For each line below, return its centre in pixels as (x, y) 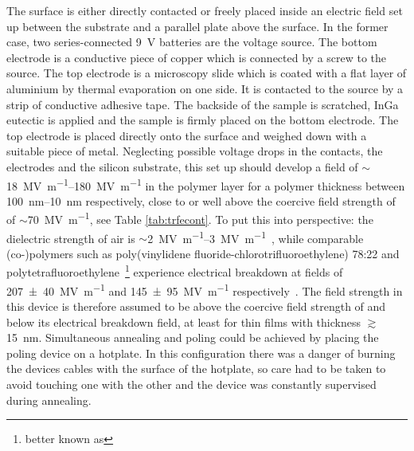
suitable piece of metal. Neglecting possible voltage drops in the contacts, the (195, 151)
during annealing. (49, 400)
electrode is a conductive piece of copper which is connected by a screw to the (197, 57)
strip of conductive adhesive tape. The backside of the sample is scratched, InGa (203, 104)
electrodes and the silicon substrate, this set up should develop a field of (182, 166)
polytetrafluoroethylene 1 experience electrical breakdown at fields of (175, 271)
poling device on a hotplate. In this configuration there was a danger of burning (201, 353)
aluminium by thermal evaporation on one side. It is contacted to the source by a (205, 88)
